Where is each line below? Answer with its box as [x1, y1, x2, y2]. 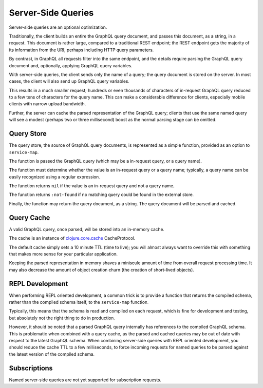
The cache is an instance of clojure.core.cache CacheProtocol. [9, 235, 136, 241]
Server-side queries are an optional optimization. [9, 24, 107, 30]
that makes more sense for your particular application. [9, 251, 118, 257]
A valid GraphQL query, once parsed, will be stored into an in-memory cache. [9, 226, 165, 232]
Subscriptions [9, 364, 53, 372]
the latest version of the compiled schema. [9, 351, 95, 357]
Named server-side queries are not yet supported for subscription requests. [9, 377, 162, 383]
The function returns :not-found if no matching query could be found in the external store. [9, 192, 194, 197]
